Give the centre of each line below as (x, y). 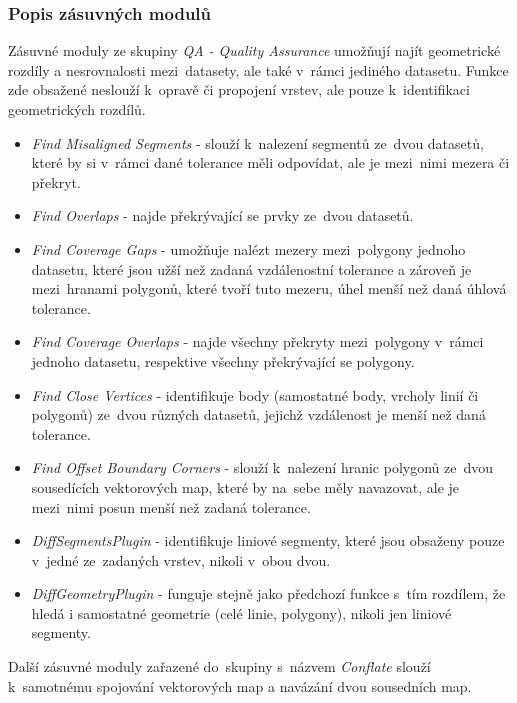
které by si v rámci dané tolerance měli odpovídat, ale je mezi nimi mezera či (270, 162)
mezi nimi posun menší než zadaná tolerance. (171, 506)
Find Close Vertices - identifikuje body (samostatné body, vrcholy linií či (255, 394)
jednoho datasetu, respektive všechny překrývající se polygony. (223, 360)
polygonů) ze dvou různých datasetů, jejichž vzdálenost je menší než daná (258, 414)
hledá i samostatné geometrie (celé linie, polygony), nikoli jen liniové (241, 612)
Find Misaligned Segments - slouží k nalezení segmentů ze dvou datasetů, (257, 142)
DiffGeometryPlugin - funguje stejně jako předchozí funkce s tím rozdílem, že (268, 593)
